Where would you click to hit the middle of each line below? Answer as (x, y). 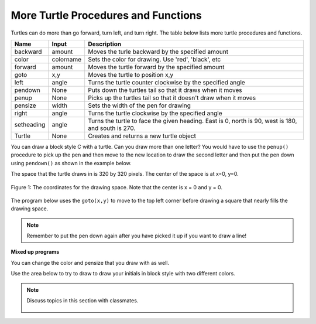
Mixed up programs (35, 252)
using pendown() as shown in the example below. (71, 163)
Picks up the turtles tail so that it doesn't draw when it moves (172, 98)
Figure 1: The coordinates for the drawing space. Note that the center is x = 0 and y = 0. (116, 187)
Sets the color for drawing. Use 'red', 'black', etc (154, 59)
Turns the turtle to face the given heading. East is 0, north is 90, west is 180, (193, 121)
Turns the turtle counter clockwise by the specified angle (166, 82)
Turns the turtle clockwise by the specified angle (155, 113)
